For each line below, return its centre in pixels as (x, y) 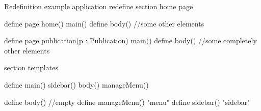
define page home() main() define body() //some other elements (104, 23)
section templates (31, 67)
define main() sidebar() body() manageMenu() (76, 84)
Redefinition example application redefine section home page (99, 6)
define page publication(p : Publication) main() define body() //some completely (130, 40)
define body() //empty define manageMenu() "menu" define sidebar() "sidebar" (127, 102)
